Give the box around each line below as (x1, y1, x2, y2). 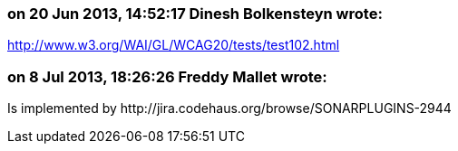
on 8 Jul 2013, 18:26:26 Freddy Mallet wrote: (7, 67, 327, 86)
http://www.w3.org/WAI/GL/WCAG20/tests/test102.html (7, 37, 340, 53)
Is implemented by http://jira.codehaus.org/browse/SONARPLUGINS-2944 (7, 100, 452, 117)
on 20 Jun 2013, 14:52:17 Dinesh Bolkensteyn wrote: (7, 5, 383, 23)
